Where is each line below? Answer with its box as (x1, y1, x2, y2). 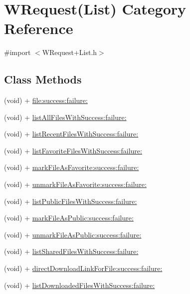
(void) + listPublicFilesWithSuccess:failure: (4, 195, 137, 206)
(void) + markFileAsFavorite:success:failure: (4, 162, 139, 172)
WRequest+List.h (42, 47, 97, 57)
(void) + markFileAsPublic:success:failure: (4, 212, 134, 223)
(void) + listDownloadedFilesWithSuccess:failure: (4, 279, 155, 290)
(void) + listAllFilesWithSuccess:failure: (4, 111, 127, 122)
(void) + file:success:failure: (4, 95, 88, 105)
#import (4, 47, 31, 57)
